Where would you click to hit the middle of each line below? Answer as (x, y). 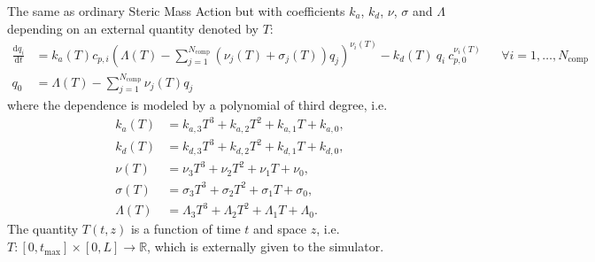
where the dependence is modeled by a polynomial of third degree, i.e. (197, 105)
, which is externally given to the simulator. (266, 247)
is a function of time (185, 229)
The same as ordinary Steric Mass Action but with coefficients (176, 11)
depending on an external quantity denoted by (133, 28)
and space (280, 229)
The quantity (43, 229)
